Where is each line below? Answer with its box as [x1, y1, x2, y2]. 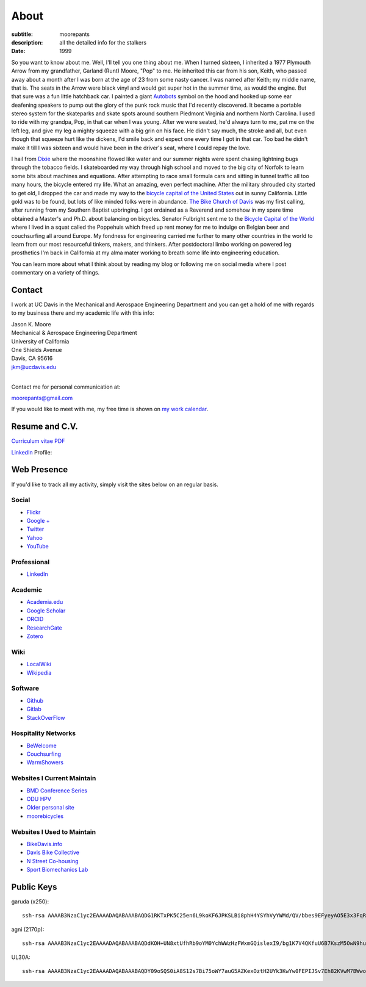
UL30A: [11, 953, 30, 961]
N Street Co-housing [26, 857, 79, 864]
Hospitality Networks [11, 729, 76, 738]
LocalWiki [26, 661, 51, 668]
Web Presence [11, 464, 68, 475]
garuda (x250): [11, 897, 49, 905]
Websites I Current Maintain [11, 774, 96, 783]
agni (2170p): [11, 925, 45, 933]
